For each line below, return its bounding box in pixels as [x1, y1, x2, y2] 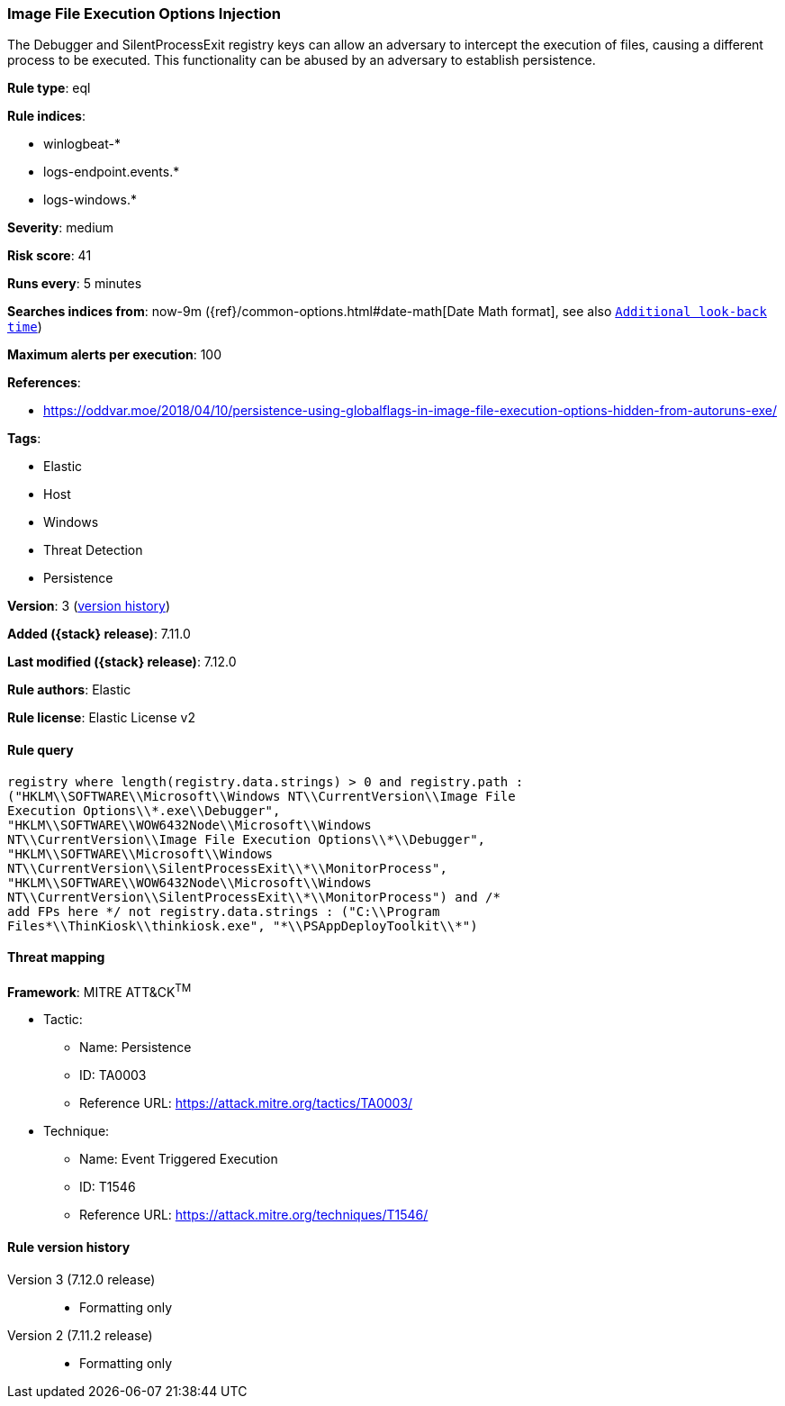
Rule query [7, 741, 74, 757]
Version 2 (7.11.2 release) [7, 1327, 153, 1343]
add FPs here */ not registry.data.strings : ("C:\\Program [7, 903, 440, 919]
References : [7, 375, 81, 391]
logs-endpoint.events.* [43, 164, 180, 180]
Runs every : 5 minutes [7, 276, 142, 292]
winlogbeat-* [43, 136, 121, 152]
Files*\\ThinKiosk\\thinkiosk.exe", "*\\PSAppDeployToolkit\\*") [7, 918, 478, 933]
